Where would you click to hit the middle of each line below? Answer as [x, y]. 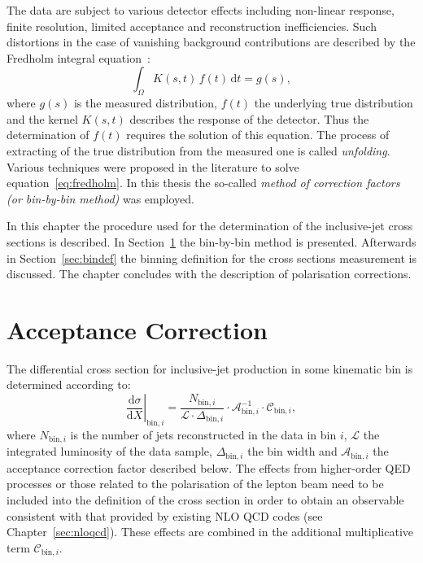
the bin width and [292, 451]
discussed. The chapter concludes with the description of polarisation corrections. [209, 274]
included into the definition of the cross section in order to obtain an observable [205, 499]
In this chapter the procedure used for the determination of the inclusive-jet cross [210, 226]
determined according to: [69, 384]
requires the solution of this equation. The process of [258, 135]
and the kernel [42, 118]
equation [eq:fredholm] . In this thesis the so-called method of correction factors [203, 183]
